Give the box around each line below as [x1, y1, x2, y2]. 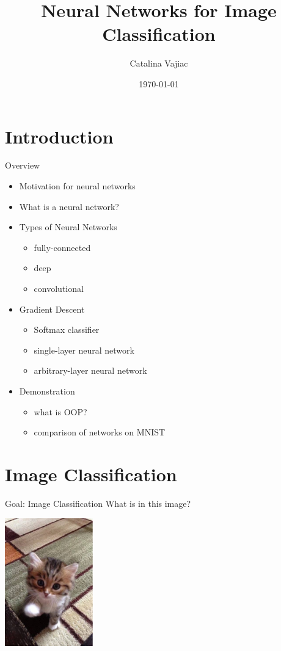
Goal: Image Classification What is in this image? [5, 496, 191, 509]
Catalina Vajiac [130, 57, 188, 70]
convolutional [34, 282, 84, 294]
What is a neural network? [19, 200, 119, 213]
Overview [5, 159, 40, 172]
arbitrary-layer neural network [34, 364, 147, 377]
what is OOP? [34, 405, 87, 418]
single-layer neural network [34, 343, 134, 356]
